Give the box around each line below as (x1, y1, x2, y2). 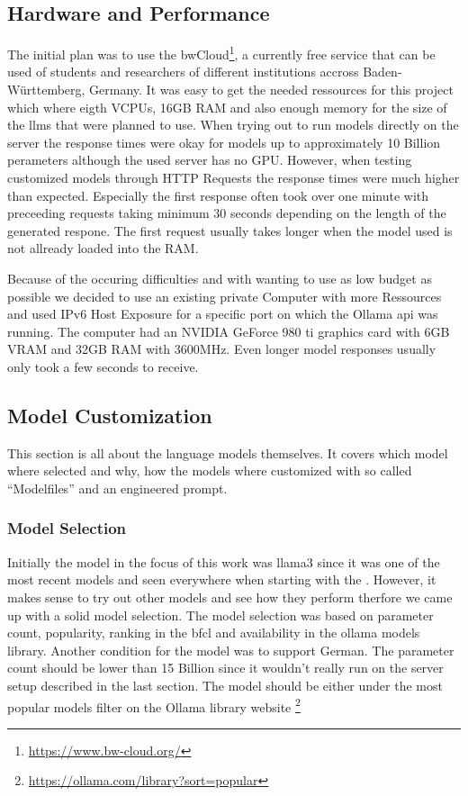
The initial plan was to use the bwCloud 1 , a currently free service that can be (7, 42, 436, 63)
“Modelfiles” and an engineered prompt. (7, 478, 228, 497)
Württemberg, (7, 80, 85, 99)
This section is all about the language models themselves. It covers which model (7, 443, 448, 462)
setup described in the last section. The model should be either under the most (7, 675, 443, 694)
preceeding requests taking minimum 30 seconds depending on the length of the (7, 204, 446, 222)
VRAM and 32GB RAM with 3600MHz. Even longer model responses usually (7, 339, 436, 358)
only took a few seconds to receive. (7, 357, 199, 375)
